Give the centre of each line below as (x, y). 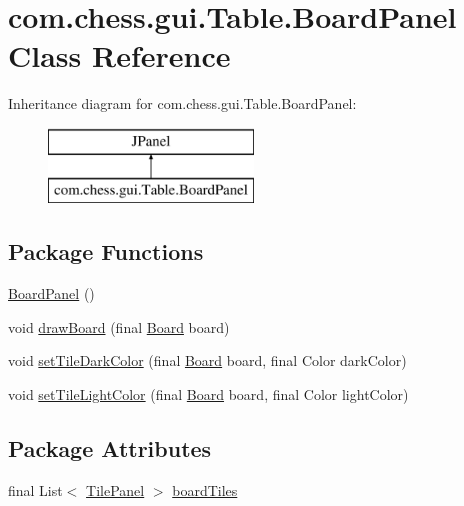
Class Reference (119, 55)
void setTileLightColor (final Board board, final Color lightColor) (208, 394)
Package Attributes (110, 448)
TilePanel (115, 489)
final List (35, 489)
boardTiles (205, 489)
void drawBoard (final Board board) (119, 326)
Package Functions (106, 251)
